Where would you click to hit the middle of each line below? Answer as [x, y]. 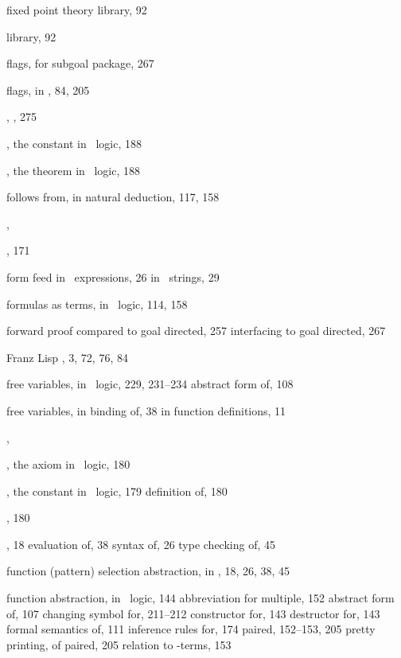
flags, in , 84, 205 [48, 90]
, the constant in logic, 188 [74, 143]
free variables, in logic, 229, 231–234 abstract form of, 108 [150, 384]
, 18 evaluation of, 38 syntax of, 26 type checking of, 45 [141, 544]
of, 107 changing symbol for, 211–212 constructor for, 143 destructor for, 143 [193, 613]
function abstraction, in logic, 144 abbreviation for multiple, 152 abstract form [200, 598]
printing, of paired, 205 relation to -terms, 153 [119, 644]
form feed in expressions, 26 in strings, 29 [113, 276]
